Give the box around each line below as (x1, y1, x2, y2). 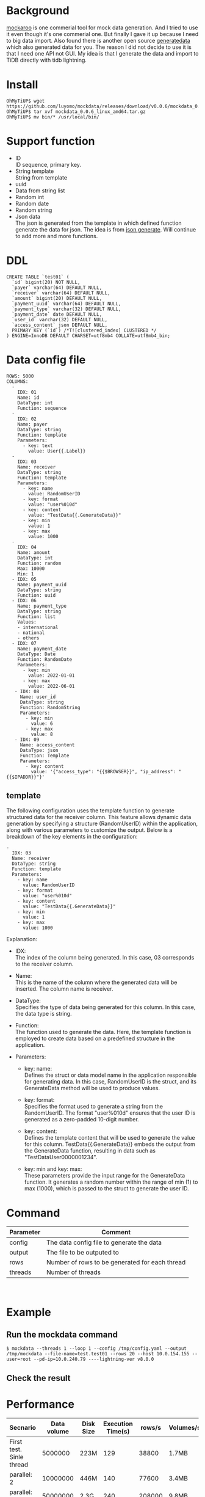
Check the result (6, 1372, 71, 1383)
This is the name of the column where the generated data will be (15, 978, 178, 986)
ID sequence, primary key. (15, 161, 81, 168)
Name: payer (17, 421, 48, 428)
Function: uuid (17, 592, 56, 599)
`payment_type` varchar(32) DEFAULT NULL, (12, 306, 121, 312)
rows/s (140, 1423, 162, 1432)
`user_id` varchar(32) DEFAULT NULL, (12, 316, 108, 322)
